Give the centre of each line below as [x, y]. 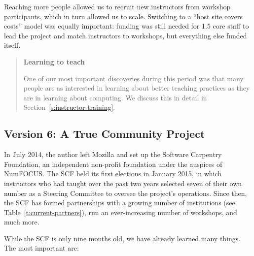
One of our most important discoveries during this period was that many [133, 78]
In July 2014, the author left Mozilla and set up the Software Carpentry [113, 154]
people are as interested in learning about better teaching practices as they [137, 88]
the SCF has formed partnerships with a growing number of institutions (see [120, 203]
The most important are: [41, 248]
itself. [12, 45]
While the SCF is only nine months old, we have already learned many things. [122, 238]
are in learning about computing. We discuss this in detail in [115, 97]
